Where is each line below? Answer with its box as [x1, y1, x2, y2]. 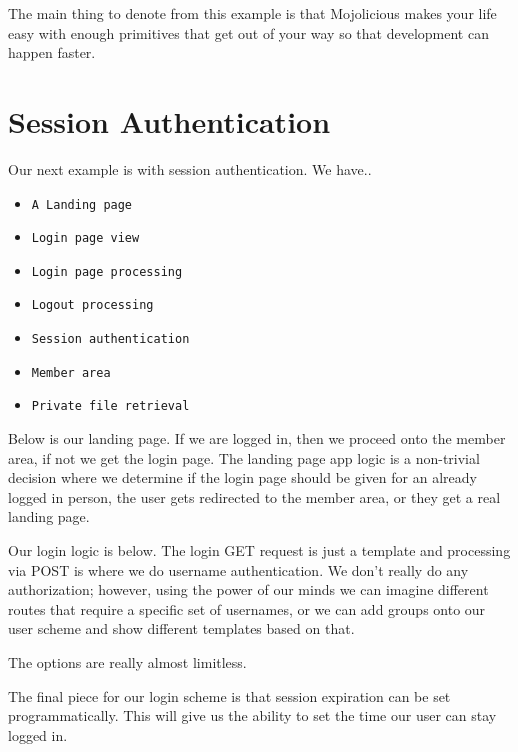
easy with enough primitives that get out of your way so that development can [8, 22, 489, 43]
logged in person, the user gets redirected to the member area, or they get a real [8, 486, 501, 507]
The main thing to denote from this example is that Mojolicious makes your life [8, 3, 497, 23]
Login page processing [31, 264, 183, 279]
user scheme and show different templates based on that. [8, 618, 355, 639]
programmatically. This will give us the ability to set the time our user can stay [8, 705, 497, 726]
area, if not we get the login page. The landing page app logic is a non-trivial [8, 447, 480, 468]
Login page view [31, 231, 140, 246]
